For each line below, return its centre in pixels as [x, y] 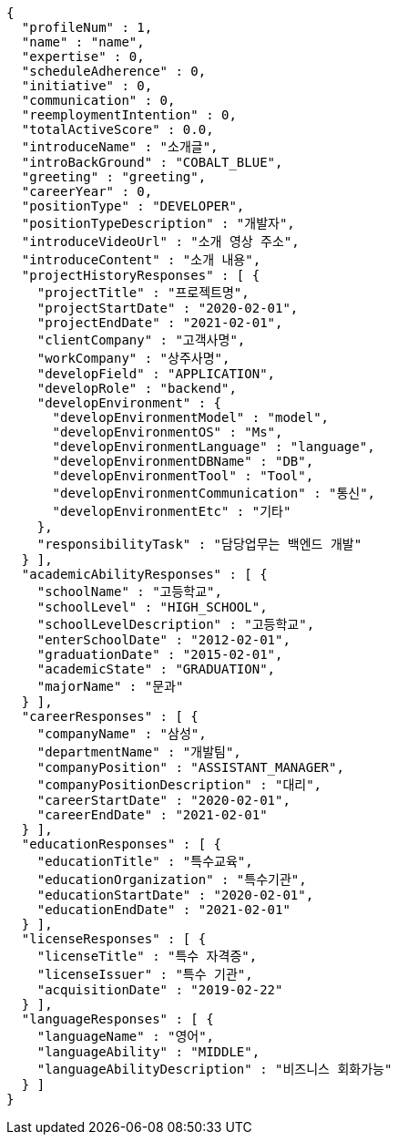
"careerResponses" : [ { [110, 716]
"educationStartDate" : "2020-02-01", [175, 895]
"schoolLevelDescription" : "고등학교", [176, 624]
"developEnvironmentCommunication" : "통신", [214, 493]
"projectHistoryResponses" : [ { [141, 275]
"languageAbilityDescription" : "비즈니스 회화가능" [214, 1069]
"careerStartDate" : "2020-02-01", [163, 800]
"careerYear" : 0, [87, 191]
